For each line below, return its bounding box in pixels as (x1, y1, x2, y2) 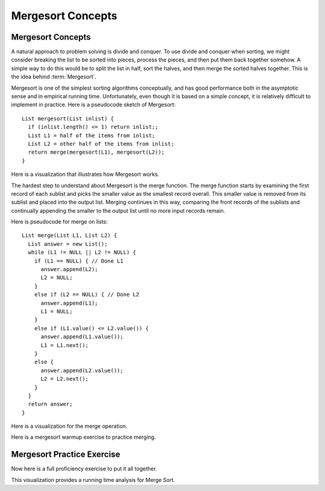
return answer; (28, 401, 73, 408)
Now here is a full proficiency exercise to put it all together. (11, 465, 158, 472)
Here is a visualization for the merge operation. (11, 422, 128, 430)
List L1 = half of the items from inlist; (28, 132, 156, 139)
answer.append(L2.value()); (40, 367, 123, 374)
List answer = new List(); (28, 240, 108, 247)
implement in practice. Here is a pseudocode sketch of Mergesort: (11, 101, 176, 108)
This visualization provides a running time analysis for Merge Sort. (11, 476, 176, 483)
